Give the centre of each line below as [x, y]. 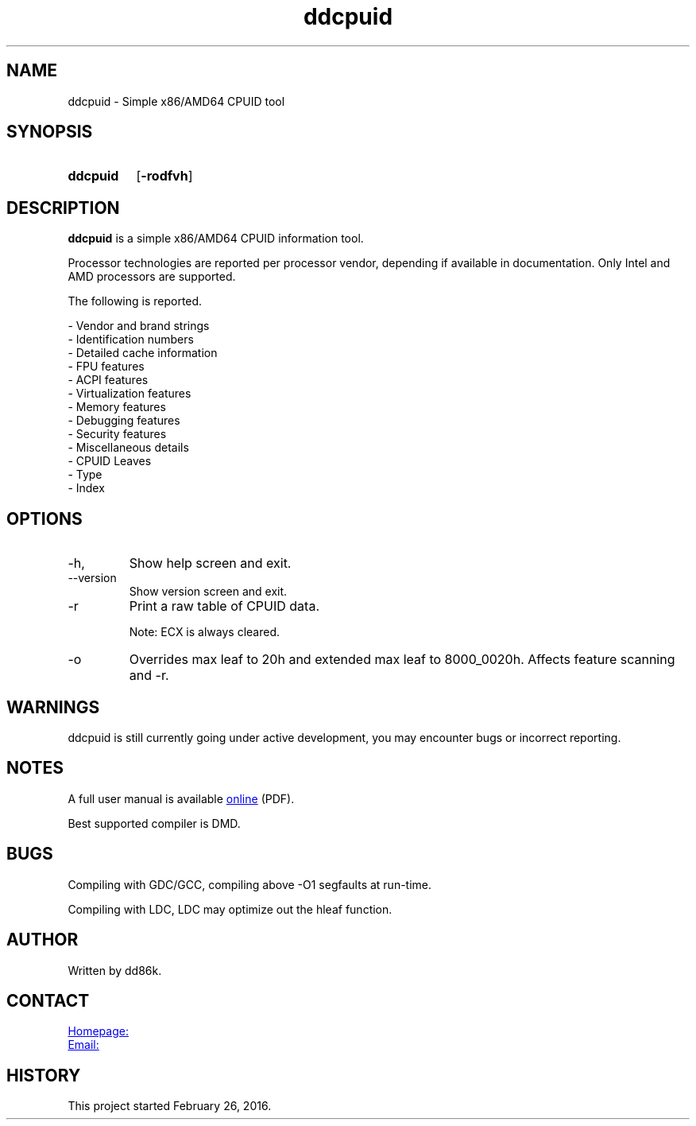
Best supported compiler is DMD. [154, 823]
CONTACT [48, 1000]
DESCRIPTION [63, 208]
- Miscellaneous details [128, 448]
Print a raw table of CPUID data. [224, 606]
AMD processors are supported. [152, 277]
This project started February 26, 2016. [170, 1106]
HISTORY [44, 1075]
